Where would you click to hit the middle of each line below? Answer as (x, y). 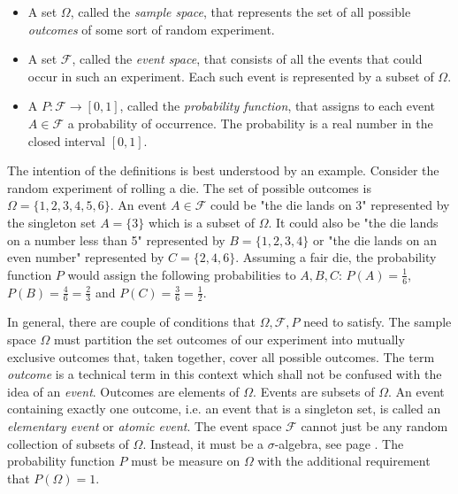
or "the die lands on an (375, 239)
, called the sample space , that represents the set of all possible (240, 12)
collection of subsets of (68, 443)
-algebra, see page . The (339, 443)
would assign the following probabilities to (182, 274)
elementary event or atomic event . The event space (145, 425)
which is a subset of (201, 222)
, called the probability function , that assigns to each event (278, 106)
